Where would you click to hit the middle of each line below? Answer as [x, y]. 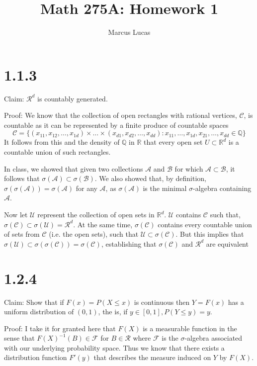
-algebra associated [214, 338]
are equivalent [227, 243]
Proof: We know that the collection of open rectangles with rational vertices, [121, 115]
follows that [22, 178]
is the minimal [165, 188]
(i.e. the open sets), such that [94, 234]
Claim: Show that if [34, 302]
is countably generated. [73, 98]
